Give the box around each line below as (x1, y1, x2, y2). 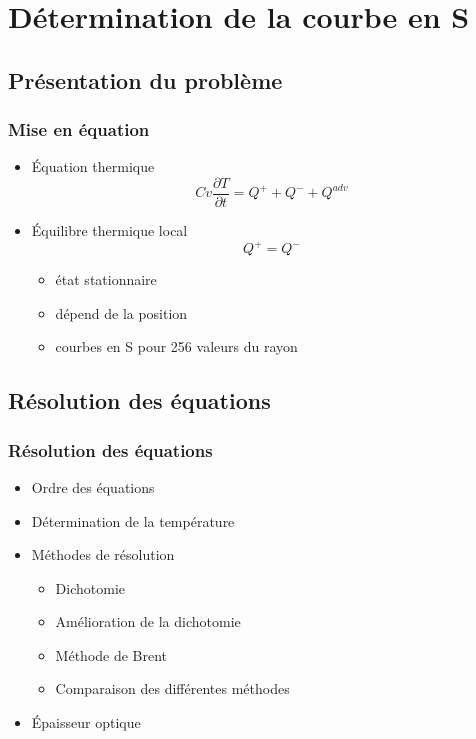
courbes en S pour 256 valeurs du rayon (55, 336, 298, 357)
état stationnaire (55, 269, 157, 290)
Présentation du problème (8, 64, 283, 95)
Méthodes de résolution (31, 544, 175, 565)
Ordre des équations (31, 476, 155, 497)
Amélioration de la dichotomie (55, 611, 241, 632)
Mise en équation (8, 117, 150, 142)
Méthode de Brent (55, 644, 168, 665)
